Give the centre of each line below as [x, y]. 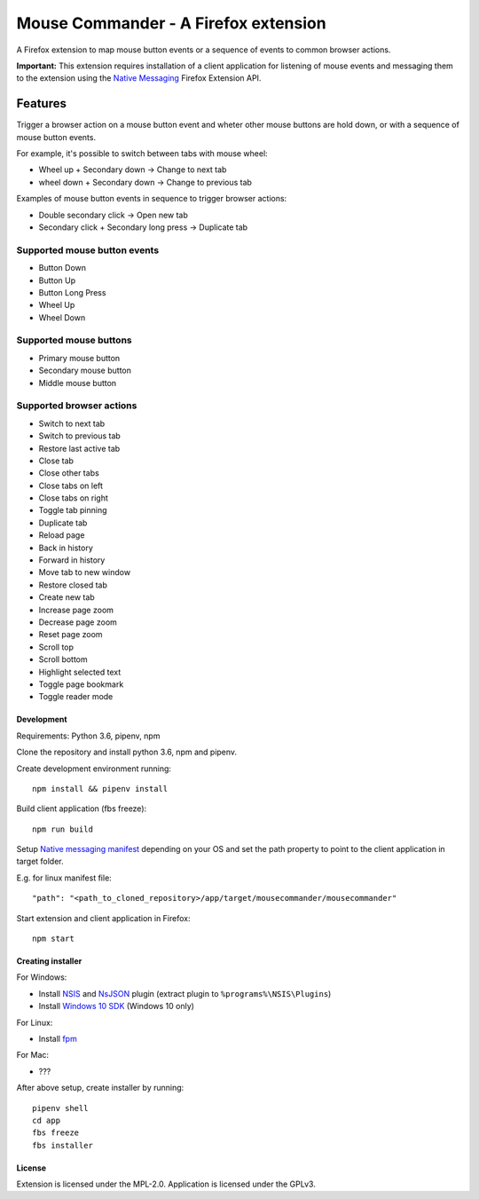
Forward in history [72, 560]
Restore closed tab [73, 585]
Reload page [62, 535]
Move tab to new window [85, 572]
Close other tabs [69, 473]
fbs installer [63, 1145]
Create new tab [67, 597]
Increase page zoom [76, 610]
